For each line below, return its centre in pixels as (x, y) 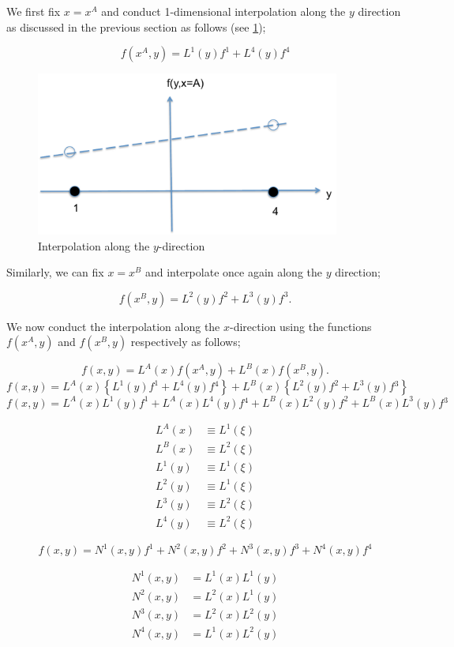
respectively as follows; (186, 342)
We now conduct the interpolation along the (113, 326)
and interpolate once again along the (234, 272)
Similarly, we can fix (55, 272)
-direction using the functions (301, 326)
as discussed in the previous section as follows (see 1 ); (136, 26)
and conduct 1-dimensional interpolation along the (223, 11)
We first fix (34, 11)
